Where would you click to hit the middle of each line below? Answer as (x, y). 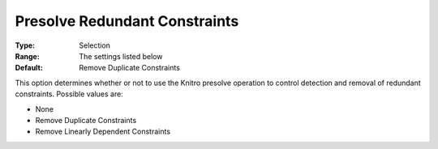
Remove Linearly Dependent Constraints (103, 132)
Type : (25, 45)
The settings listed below (121, 56)
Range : (27, 56)
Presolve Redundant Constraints (127, 21)
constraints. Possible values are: (69, 94)
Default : (29, 68)
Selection (95, 45)
